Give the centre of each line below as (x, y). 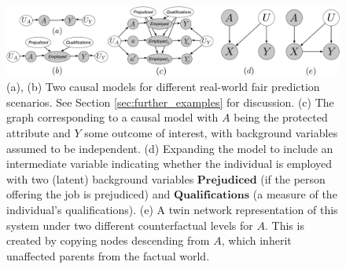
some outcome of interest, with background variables (211, 132)
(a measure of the (295, 194)
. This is (284, 225)
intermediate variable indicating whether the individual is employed (169, 164)
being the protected (281, 117)
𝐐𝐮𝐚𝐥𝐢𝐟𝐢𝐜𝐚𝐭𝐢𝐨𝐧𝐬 (212, 196)
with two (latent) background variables (100, 178)
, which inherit (256, 240)
